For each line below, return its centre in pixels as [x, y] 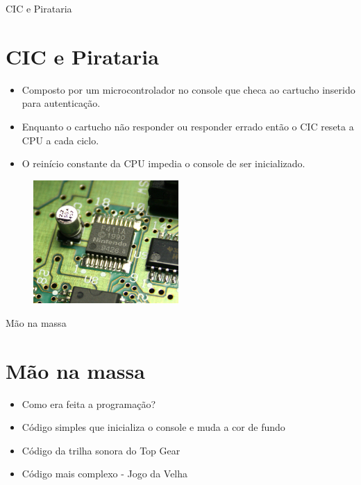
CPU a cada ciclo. [60, 140]
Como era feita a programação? [89, 403]
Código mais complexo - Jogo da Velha [105, 474]
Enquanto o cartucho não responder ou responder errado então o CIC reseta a [188, 126]
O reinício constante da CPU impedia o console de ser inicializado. [163, 163]
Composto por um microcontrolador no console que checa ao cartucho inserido [188, 89]
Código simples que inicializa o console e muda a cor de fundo [153, 427]
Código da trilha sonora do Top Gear [101, 450]
